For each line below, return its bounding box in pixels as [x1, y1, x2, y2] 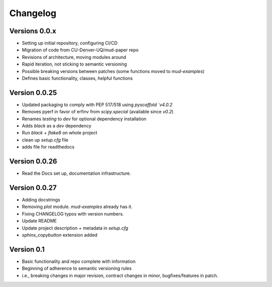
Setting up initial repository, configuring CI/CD [22, 40, 118, 46]
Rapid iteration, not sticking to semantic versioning [22, 61, 127, 67]
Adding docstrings [22, 197, 60, 203]
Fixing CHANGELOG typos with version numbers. [22, 210, 124, 217]
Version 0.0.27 [9, 183, 57, 192]
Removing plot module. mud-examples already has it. [22, 204, 133, 210]
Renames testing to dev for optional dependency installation [22, 116, 147, 122]
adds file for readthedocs [22, 144, 75, 150]
